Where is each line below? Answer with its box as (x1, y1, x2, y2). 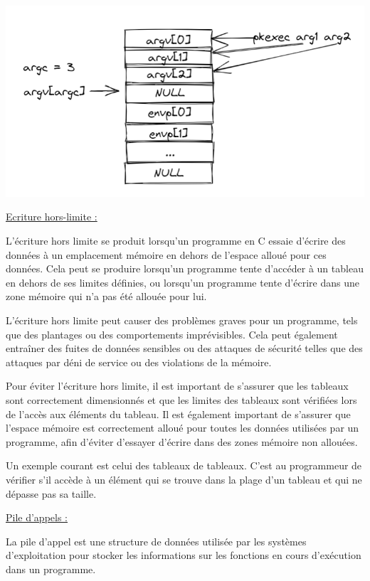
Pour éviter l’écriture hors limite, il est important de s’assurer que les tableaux (6, 378, 349, 393)
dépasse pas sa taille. (6, 486, 97, 501)
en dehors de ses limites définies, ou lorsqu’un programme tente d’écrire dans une (6, 274, 359, 289)
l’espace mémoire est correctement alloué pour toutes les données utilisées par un (6, 420, 359, 435)
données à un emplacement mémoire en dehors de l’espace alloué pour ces (6, 247, 327, 262)
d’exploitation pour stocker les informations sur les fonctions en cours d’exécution (6, 548, 361, 563)
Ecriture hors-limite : (6, 209, 97, 224)
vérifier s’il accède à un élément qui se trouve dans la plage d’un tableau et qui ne (6, 471, 362, 486)
